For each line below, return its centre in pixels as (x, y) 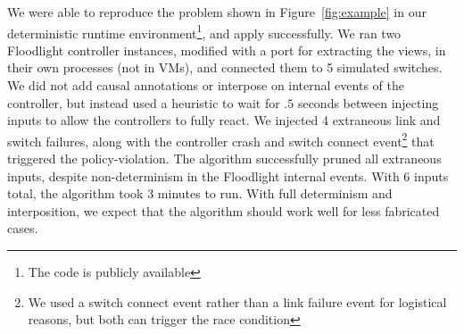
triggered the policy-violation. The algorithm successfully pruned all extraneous (224, 159)
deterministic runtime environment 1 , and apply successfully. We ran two (204, 31)
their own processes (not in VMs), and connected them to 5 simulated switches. (225, 67)
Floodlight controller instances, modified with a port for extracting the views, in (227, 50)
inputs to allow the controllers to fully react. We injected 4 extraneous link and (224, 120)
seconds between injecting (368, 102)
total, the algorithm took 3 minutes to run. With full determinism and (200, 193)
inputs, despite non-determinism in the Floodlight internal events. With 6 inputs (228, 175)
